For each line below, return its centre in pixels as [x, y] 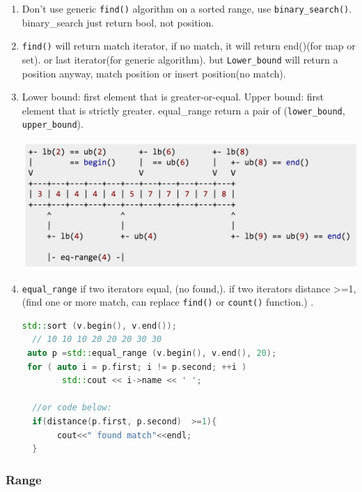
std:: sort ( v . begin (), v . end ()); [99, 326]
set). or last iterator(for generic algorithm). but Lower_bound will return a [180, 59]
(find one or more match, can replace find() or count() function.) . [168, 302]
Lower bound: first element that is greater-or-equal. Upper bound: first [173, 97]
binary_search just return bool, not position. [118, 22]
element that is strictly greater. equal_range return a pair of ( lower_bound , [183, 110]
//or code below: [72, 408]
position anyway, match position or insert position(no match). [154, 73]
